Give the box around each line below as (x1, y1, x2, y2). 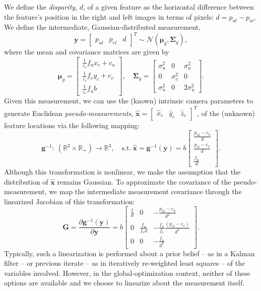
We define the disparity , (4, 2, 78, 12)
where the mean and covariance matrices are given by (4, 46, 169, 57)
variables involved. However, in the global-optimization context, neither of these (4, 267, 250, 278)
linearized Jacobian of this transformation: (4, 196, 135, 206)
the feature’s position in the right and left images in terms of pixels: (4, 11, 214, 22)
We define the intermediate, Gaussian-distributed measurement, (4, 22, 201, 32)
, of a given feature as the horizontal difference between (83, 2, 254, 12)
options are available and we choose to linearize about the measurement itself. (4, 277, 245, 288)
